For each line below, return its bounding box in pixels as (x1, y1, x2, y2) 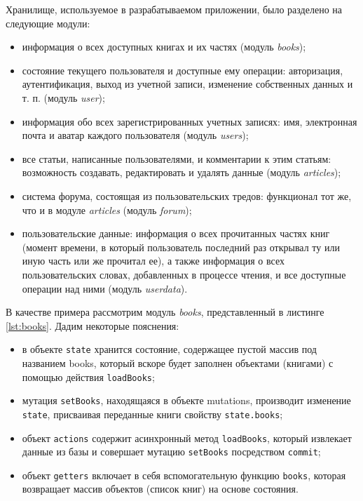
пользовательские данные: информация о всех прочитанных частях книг (22, 226, 330, 241)
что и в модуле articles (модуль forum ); (22, 202, 192, 217)
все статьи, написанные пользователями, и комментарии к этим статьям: (22, 151, 331, 166)
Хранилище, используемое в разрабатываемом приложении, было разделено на (6, 2, 343, 16)
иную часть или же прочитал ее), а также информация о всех (22, 253, 285, 268)
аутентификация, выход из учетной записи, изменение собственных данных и (22, 76, 353, 91)
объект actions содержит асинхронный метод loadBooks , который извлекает (22, 430, 352, 445)
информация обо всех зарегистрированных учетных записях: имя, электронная (22, 114, 357, 128)
